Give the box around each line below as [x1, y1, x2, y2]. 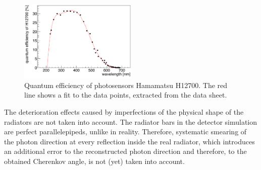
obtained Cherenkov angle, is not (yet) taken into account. [4, 155, 185, 166]
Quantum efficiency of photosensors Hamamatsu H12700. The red [24, 79, 228, 90]
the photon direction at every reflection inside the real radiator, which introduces [4, 136, 255, 146]
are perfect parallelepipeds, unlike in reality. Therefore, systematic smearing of [4, 126, 247, 137]
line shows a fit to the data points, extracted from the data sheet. [24, 90, 227, 100]
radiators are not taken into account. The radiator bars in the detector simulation [4, 116, 257, 127]
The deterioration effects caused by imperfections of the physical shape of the [4, 106, 244, 117]
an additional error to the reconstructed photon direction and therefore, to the [4, 146, 247, 156]
